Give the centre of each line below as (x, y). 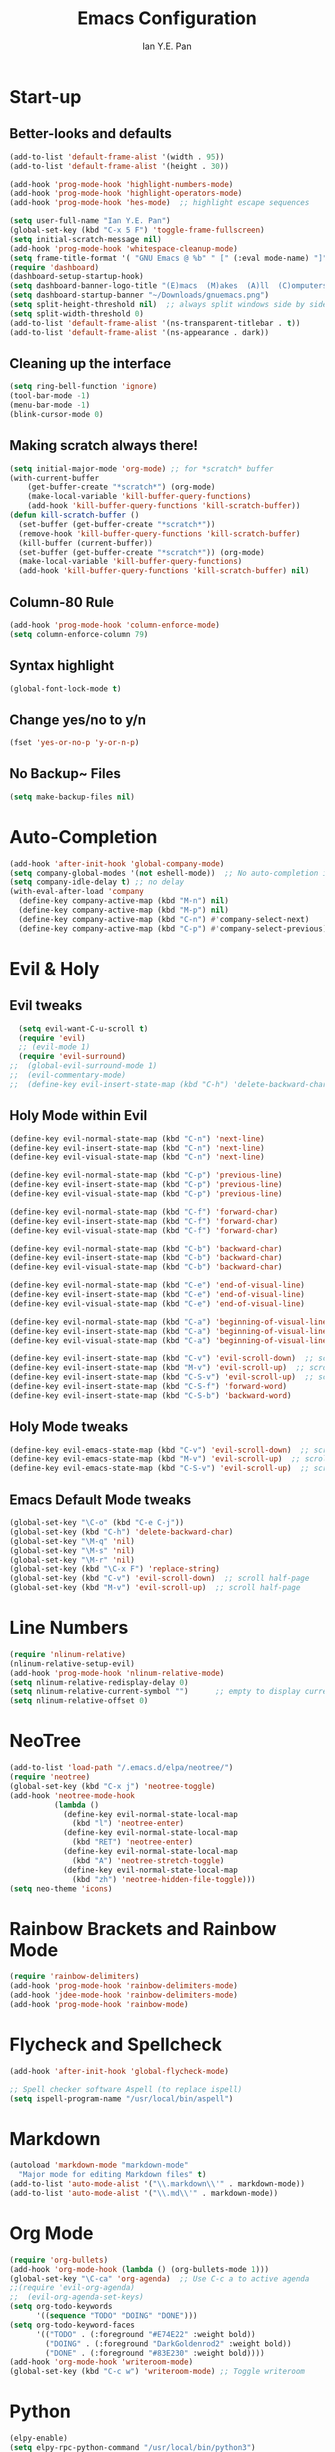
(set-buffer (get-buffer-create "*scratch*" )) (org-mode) (142, 552)
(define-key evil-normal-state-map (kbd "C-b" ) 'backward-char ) (146, 1248)
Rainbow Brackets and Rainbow (143, 1928)
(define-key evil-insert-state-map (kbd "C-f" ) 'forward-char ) (144, 1221)
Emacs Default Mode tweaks (100, 1499)
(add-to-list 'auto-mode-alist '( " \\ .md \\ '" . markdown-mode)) (144, 2193)
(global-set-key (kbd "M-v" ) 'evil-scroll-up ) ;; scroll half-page (155, 1588)
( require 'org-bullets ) (59, 2260)
